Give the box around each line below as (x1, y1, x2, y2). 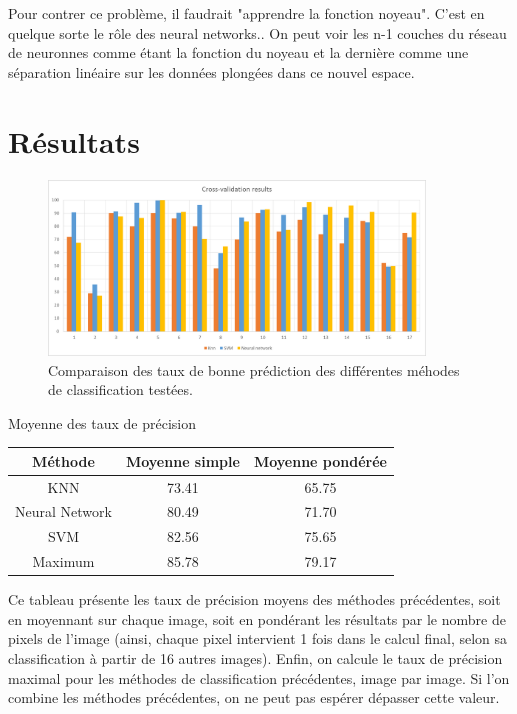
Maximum (32, 551, 95, 572)
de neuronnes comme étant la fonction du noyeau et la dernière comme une (8, 42, 469, 63)
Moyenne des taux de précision (8, 412, 197, 433)
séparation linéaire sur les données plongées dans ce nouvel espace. (8, 61, 415, 82)
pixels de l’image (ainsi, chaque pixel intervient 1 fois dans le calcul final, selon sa (8, 628, 508, 649)
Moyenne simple (125, 450, 240, 471)
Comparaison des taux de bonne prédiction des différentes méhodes (48, 359, 460, 380)
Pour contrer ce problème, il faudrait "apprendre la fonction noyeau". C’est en (8, 3, 485, 23)
